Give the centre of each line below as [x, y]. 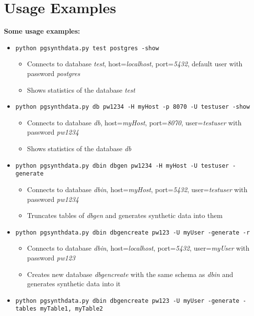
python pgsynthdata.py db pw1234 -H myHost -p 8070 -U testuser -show [133, 107]
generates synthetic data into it [74, 284]
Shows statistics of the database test [81, 89]
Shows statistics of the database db [79, 148]
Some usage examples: [42, 31]
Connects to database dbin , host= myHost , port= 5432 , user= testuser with [137, 189]
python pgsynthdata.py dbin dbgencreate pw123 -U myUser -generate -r [133, 232]
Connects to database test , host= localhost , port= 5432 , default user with [135, 64]
